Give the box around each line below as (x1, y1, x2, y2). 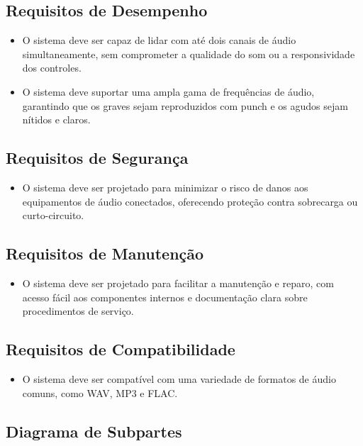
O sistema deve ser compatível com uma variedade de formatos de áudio (22, 371, 336, 386)
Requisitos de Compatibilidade (6, 338, 235, 360)
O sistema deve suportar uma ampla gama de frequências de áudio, (22, 84, 315, 99)
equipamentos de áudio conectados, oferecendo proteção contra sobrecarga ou (22, 194, 358, 208)
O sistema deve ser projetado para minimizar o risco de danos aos (22, 179, 308, 194)
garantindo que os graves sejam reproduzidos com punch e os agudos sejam (22, 98, 348, 113)
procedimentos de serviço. (22, 303, 134, 318)
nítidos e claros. (22, 112, 91, 127)
